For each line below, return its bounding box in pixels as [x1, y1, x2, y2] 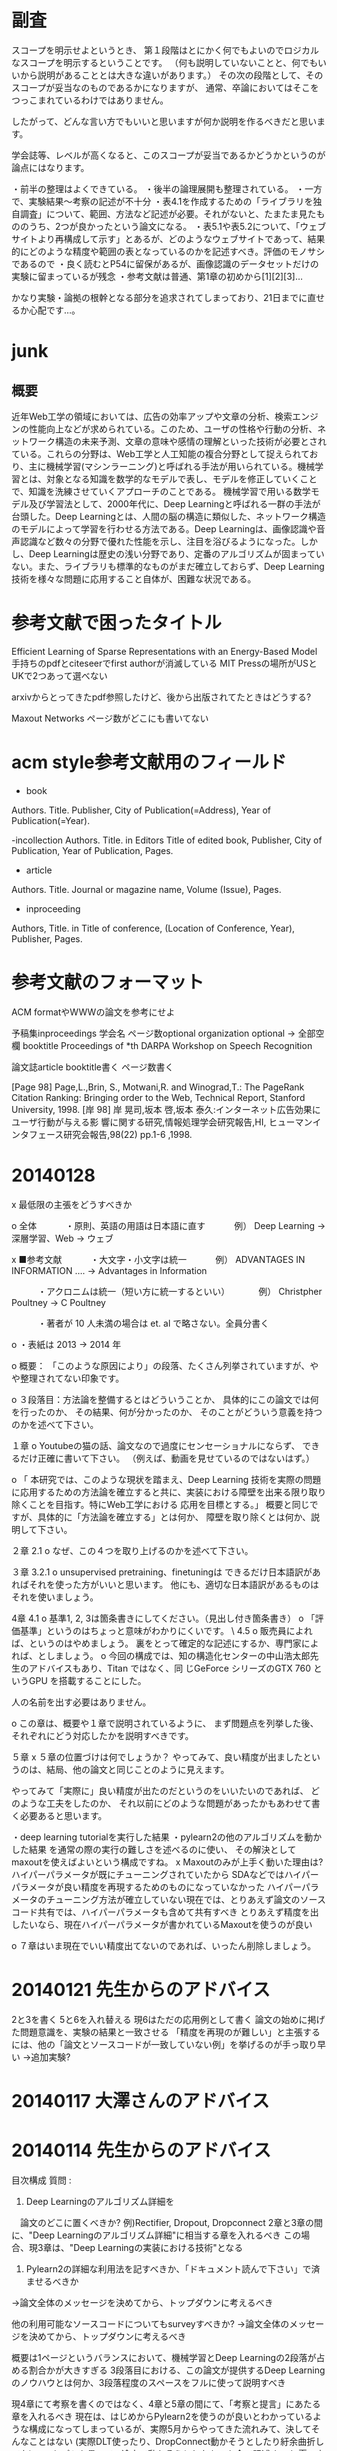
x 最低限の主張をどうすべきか [11, 1198, 133, 1210]
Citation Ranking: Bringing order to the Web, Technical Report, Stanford [11, 1091, 306, 1103]
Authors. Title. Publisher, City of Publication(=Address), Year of [11, 804, 272, 816]
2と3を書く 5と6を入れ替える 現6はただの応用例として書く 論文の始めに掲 [11, 2013, 317, 2025]
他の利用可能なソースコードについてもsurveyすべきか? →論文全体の [11, 2317, 290, 2330]
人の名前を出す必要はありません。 [11, 1696, 152, 1708]
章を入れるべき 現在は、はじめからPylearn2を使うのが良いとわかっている [11, 2410, 313, 2422]
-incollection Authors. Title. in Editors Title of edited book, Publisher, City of [11, 834, 323, 846]
